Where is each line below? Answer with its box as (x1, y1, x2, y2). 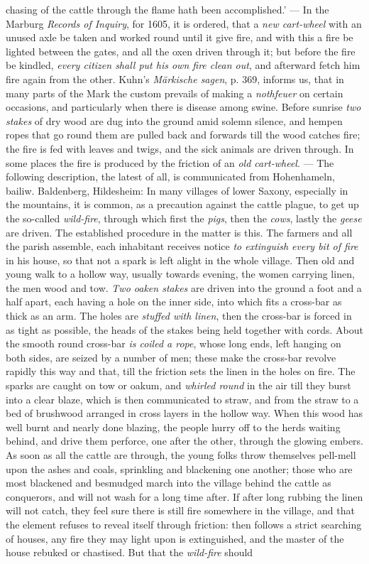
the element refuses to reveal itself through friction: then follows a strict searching (6, 516, 362, 531)
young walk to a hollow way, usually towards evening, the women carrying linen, (6, 266, 355, 281)
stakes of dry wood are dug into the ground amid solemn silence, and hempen (6, 113, 343, 128)
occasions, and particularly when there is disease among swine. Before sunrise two (6, 99, 361, 114)
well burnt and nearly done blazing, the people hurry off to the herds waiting (6, 419, 341, 434)
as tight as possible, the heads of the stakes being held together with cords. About (6, 322, 363, 337)
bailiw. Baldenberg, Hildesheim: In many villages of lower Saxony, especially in (6, 183, 348, 197)
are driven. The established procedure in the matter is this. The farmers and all (6, 224, 353, 239)
